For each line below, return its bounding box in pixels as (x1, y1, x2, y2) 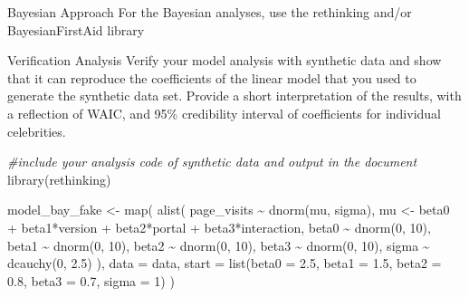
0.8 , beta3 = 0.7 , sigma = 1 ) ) (7, 271, 175, 290)
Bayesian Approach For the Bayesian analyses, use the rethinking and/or (7, 3, 412, 21)
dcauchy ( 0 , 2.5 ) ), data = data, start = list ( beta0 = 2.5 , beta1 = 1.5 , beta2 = (7, 254, 442, 273)
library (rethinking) (7, 169, 111, 188)
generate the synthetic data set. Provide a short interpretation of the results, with (7, 86, 462, 105)
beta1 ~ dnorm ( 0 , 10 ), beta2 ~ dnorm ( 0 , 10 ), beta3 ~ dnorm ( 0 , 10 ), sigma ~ (7, 235, 430, 254)
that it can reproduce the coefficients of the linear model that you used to (7, 68, 416, 87)
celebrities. (7, 121, 66, 140)
